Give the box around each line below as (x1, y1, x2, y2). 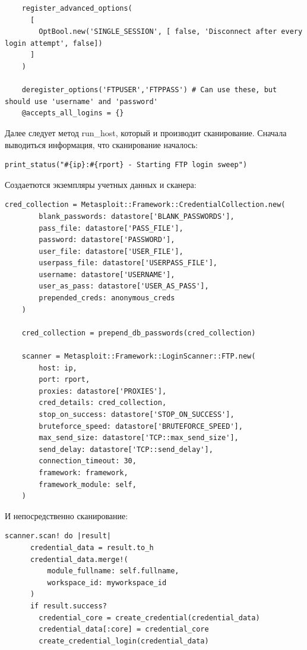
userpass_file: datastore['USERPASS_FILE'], (39, 259, 217, 268)
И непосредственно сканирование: (5, 509, 128, 522)
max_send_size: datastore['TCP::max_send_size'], (39, 434, 239, 442)
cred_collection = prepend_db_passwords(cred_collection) (21, 328, 256, 337)
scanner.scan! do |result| (5, 532, 111, 541)
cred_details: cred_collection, (39, 398, 167, 407)
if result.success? (30, 601, 107, 610)
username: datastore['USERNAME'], (39, 270, 175, 279)
